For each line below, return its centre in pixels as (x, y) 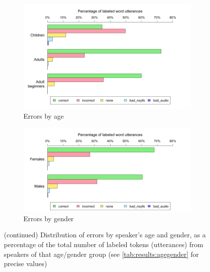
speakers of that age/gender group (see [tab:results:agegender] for (102, 254)
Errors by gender (49, 218)
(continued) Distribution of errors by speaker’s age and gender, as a (105, 235)
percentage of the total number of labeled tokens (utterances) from (104, 244)
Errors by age (44, 115)
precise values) (26, 263)
